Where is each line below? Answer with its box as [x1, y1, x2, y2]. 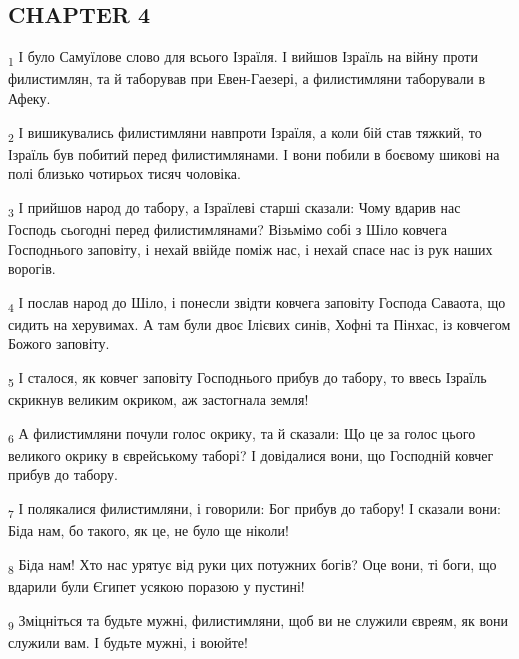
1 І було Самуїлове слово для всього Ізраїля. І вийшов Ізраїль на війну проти [8, 46, 478, 69]
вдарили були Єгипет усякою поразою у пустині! [8, 575, 305, 596]
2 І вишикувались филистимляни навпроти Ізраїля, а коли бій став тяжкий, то [8, 121, 482, 145]
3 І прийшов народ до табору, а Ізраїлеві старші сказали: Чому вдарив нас [8, 196, 461, 220]
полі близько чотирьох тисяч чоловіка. [8, 163, 241, 184]
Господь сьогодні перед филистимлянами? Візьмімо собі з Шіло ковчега [8, 218, 447, 239]
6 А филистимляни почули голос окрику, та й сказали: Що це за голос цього [8, 422, 476, 446]
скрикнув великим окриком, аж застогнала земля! [8, 389, 309, 410]
